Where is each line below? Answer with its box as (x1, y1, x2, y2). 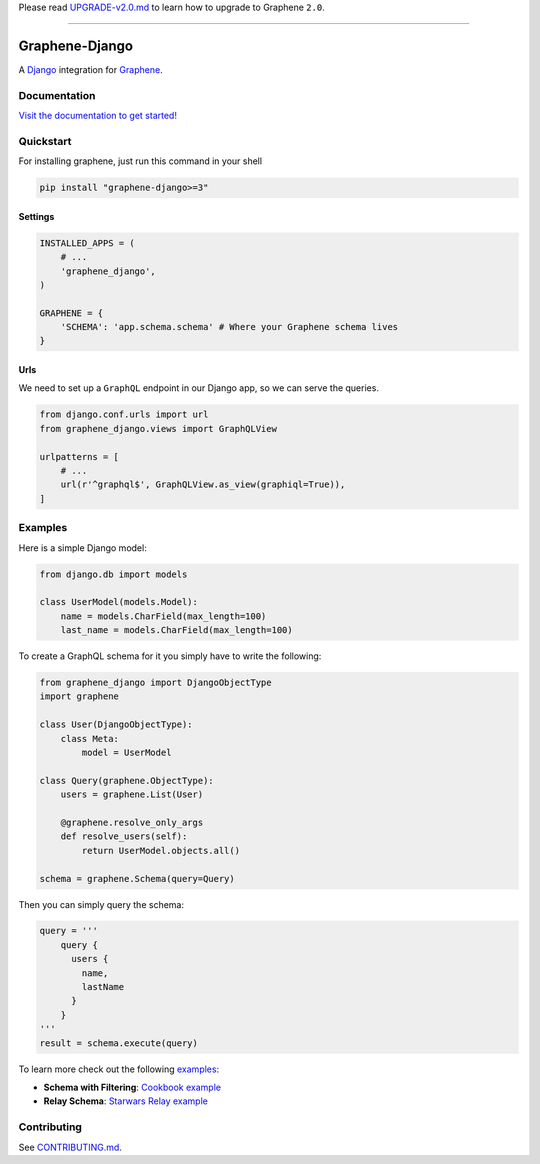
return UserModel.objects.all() (81, 845, 240, 856)
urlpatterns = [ (39, 451, 120, 462)
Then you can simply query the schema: (18, 898, 185, 910)
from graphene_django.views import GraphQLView (39, 423, 277, 434)
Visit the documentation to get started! (18, 110, 177, 122)
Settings (18, 210, 55, 222)
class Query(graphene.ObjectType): (39, 775, 214, 786)
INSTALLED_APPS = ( (39, 237, 135, 249)
